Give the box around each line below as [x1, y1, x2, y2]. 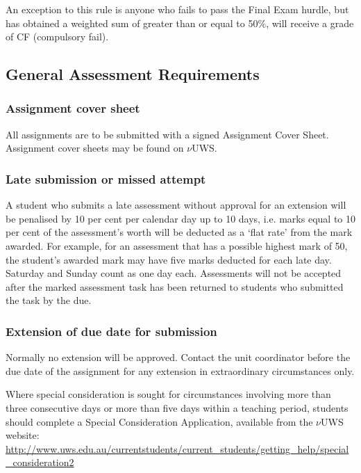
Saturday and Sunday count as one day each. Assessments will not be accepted [6, 266, 342, 280]
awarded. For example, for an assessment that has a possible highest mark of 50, [6, 238, 348, 252]
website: [6, 428, 40, 442]
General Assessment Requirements [6, 63, 260, 85]
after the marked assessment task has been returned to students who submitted [6, 279, 344, 294]
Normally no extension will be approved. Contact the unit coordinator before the [6, 350, 351, 364]
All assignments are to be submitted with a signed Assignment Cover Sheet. [6, 127, 329, 141]
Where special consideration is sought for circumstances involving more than [6, 387, 331, 401]
